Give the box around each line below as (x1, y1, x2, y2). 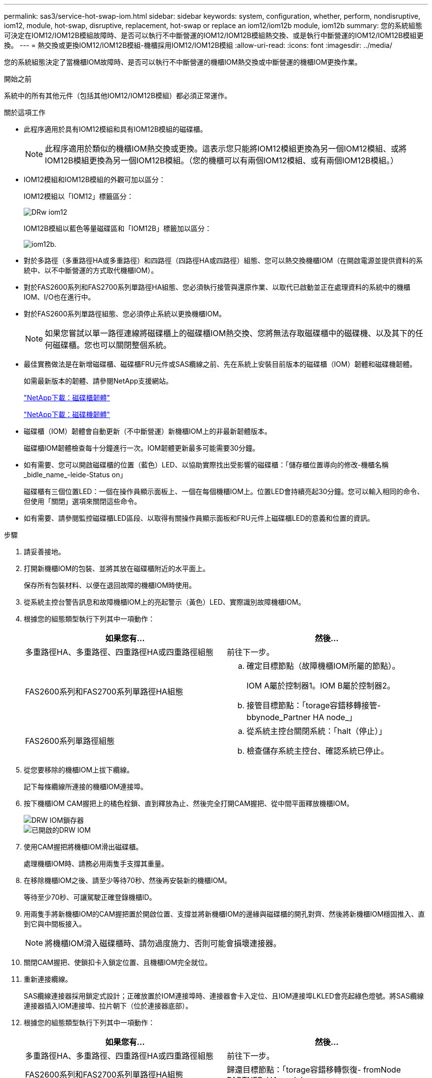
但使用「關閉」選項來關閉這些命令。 (24, 497, 141, 505)
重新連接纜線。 (24, 975, 72, 983)
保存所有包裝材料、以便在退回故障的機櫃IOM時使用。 (24, 581, 196, 589)
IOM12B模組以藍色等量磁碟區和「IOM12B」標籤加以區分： (24, 224, 212, 232)
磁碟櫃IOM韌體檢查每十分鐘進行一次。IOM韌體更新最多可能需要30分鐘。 (24, 444, 259, 452)
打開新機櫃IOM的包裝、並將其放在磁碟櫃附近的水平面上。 (24, 564, 210, 573)
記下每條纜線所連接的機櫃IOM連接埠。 (24, 782, 148, 791)
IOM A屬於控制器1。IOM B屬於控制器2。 (247, 681, 395, 691)
